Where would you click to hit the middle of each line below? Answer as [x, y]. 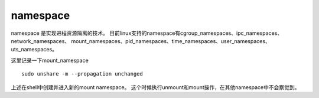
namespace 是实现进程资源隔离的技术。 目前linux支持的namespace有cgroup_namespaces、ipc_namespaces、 [147, 33]
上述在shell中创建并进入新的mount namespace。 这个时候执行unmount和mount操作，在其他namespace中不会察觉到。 [155, 87]
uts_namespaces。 [34, 50]
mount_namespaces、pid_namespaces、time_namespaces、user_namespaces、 [171, 41]
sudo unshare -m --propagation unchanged [82, 74]
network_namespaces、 [40, 41]
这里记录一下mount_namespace [50, 60]
